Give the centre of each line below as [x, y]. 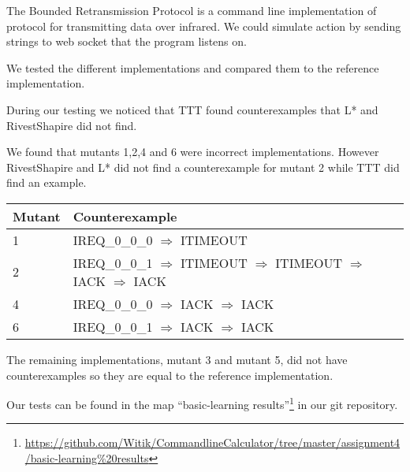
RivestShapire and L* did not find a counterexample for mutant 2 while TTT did [203, 167]
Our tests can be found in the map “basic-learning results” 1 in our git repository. [202, 403]
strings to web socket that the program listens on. [127, 41]
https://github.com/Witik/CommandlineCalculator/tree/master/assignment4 [212, 442]
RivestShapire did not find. [72, 125]
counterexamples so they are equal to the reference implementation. [170, 375]
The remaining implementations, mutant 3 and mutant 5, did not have [177, 359]
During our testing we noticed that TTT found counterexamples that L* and [192, 109]
